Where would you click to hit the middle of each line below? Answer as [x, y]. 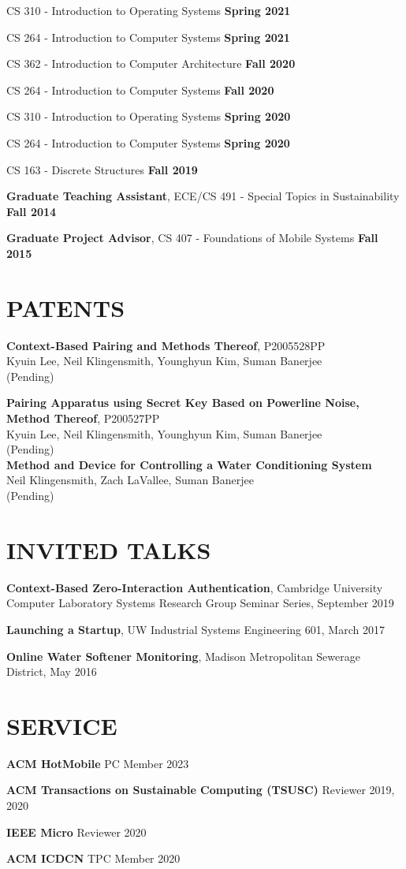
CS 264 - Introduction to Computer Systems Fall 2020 [140, 90]
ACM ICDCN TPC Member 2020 [93, 858]
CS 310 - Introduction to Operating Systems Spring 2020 [149, 116]
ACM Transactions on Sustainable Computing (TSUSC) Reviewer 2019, [201, 790]
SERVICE [62, 725]
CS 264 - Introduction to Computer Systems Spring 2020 [148, 142]
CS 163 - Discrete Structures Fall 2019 [102, 169]
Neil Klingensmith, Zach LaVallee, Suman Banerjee [130, 480]
